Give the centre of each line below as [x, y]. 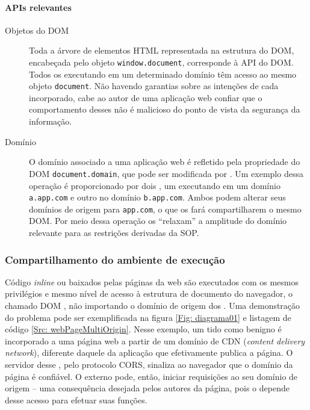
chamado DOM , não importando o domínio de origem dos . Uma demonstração [153, 306]
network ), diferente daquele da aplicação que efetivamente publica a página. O [149, 353]
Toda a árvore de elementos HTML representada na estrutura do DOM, [162, 50]
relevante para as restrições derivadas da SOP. [114, 233]
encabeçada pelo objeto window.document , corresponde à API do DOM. [161, 62]
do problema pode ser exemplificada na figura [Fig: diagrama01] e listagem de [148, 317]
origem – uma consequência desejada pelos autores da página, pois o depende [147, 388]
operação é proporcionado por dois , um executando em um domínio [155, 185]
